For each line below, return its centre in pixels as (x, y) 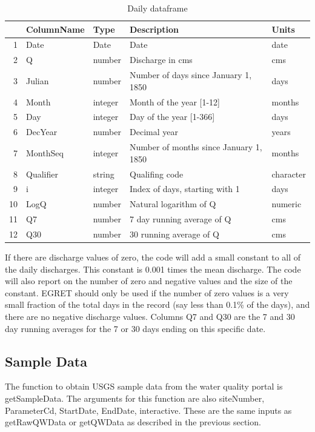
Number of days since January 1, (191, 75)
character (289, 174)
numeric (287, 204)
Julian (38, 80)
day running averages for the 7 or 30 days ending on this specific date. (135, 328)
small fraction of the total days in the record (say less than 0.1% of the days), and (157, 304)
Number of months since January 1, (196, 147)
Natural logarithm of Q (173, 204)
